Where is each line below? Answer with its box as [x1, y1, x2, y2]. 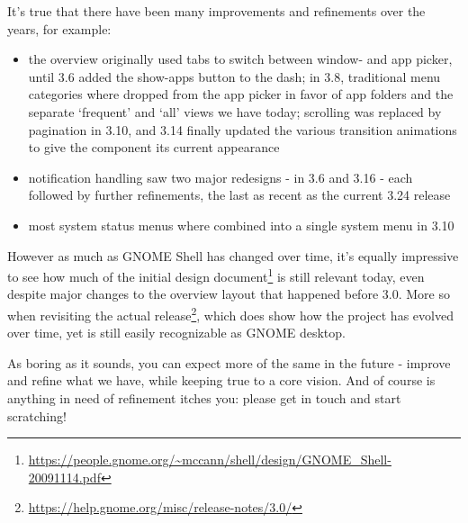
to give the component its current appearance [28, 138, 280, 157]
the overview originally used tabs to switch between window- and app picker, [28, 50, 453, 68]
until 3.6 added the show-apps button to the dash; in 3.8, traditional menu [28, 67, 441, 86]
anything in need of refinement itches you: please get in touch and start [7, 389, 401, 407]
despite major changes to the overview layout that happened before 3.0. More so [7, 284, 450, 303]
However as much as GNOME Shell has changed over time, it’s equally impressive [7, 246, 459, 265]
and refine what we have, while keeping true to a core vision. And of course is [7, 371, 436, 390]
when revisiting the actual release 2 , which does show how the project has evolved [7, 302, 454, 324]
